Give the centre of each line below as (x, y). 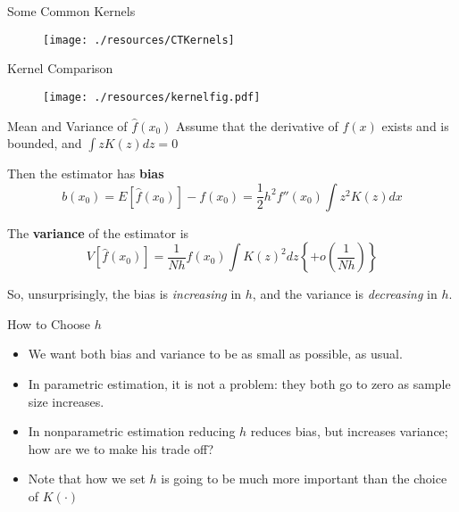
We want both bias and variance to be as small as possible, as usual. (215, 354)
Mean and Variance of (67, 125)
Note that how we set (87, 479)
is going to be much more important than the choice (304, 479)
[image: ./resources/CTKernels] (139, 40)
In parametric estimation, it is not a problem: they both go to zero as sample (239, 384)
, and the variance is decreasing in (345, 294)
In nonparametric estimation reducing (132, 431)
